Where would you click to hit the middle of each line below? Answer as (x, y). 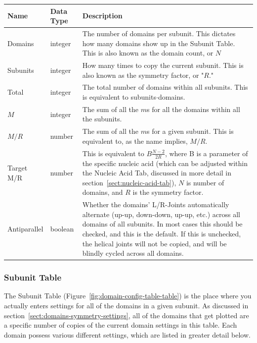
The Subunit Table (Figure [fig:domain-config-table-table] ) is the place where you (128, 296)
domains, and (103, 192)
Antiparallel (25, 229)
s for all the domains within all (193, 109)
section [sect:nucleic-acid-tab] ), (129, 182)
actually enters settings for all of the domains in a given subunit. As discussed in (126, 306)
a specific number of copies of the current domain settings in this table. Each (121, 325)
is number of (205, 182)
